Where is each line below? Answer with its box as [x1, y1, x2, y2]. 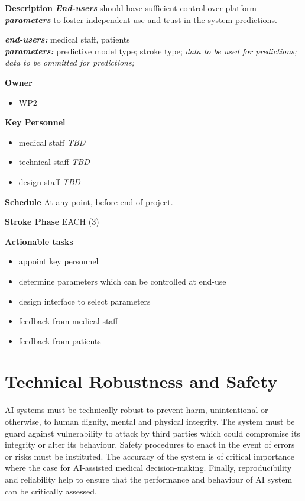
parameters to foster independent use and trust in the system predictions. [5, 13, 277, 25]
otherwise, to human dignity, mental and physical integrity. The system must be [5, 415, 295, 427]
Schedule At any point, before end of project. [5, 195, 173, 208]
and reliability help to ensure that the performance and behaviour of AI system [5, 473, 293, 485]
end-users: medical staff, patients [5, 33, 130, 46]
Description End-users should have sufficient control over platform [5, 2, 257, 14]
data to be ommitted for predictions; [5, 56, 134, 69]
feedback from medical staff [18, 315, 118, 327]
